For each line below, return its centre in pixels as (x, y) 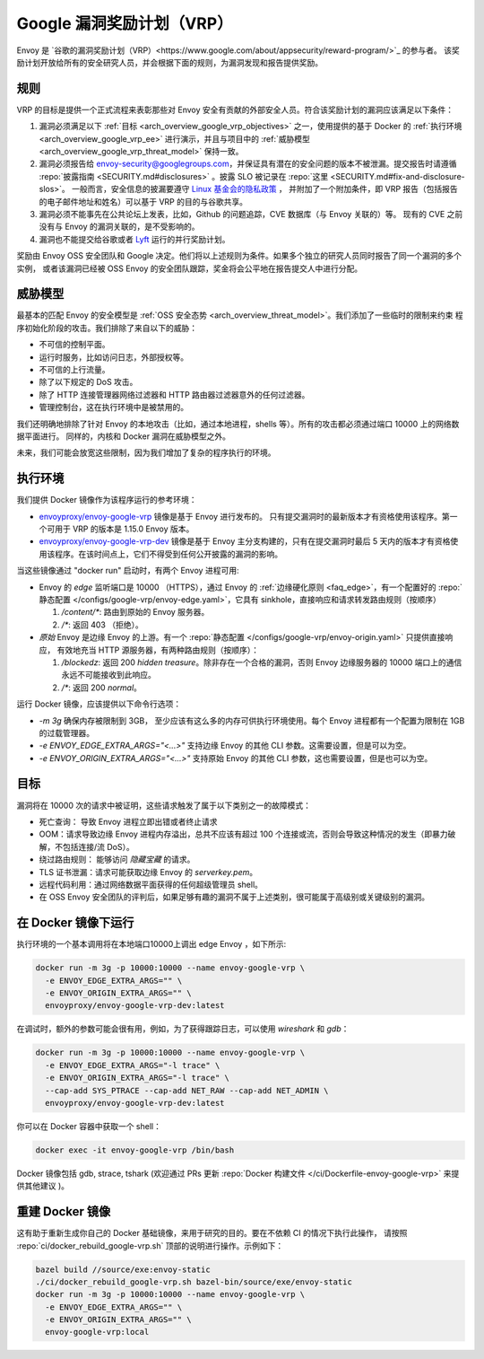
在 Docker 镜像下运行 (75, 923)
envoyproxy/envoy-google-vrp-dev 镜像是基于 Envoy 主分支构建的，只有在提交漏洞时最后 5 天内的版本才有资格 (245, 541)
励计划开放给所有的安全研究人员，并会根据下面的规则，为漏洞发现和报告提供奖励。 (169, 62)
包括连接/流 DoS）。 (98, 846)
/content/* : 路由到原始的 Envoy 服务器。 (135, 612)
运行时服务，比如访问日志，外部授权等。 (113, 357)
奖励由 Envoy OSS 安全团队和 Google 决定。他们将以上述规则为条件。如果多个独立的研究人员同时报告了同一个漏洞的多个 (239, 256)
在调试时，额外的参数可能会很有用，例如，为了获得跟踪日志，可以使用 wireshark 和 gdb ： (183, 1029)
